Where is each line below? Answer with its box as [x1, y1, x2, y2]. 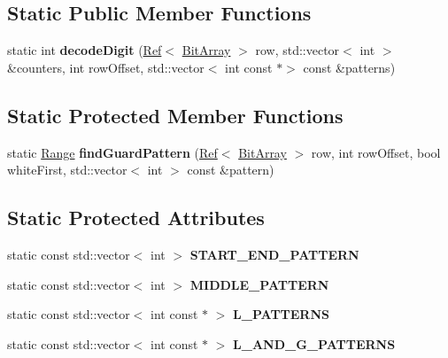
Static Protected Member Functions [7, 101, 344, 128]
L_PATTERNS [233, 305, 329, 323]
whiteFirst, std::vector [7, 160, 127, 179]
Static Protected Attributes [7, 204, 265, 231]
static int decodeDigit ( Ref [7, 41, 162, 59]
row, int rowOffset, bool [311, 143, 441, 161]
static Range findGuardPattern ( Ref [7, 143, 218, 161]
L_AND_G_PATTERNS [233, 334, 396, 353]
